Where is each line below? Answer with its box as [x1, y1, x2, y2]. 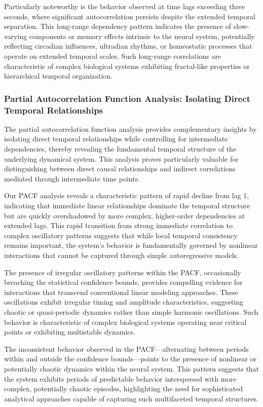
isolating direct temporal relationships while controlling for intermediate [4, 133, 228, 144]
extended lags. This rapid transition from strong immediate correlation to [4, 220, 233, 231]
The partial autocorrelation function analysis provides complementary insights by [4, 123, 257, 134]
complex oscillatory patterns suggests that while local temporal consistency [4, 230, 238, 240]
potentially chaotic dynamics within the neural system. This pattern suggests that [4, 363, 259, 374]
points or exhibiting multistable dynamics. [4, 326, 135, 337]
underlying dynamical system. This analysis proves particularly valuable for [4, 153, 239, 164]
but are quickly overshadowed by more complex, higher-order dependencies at [4, 210, 245, 220]
